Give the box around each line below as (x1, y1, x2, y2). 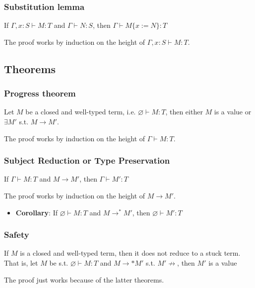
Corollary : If (15, 207, 58, 217)
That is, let (4, 258, 38, 268)
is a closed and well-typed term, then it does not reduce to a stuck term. (20, 248, 241, 258)
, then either (165, 106, 203, 117)
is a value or (214, 106, 252, 117)
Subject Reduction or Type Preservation (4, 154, 170, 167)
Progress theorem (4, 87, 76, 99)
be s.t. (49, 258, 68, 268)
